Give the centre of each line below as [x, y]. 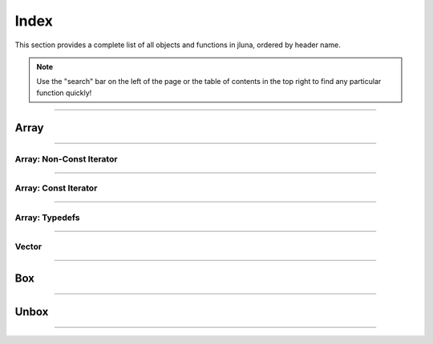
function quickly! [64, 93]
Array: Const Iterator [56, 188]
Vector [28, 246]
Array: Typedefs [47, 218]
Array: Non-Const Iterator [66, 158]
